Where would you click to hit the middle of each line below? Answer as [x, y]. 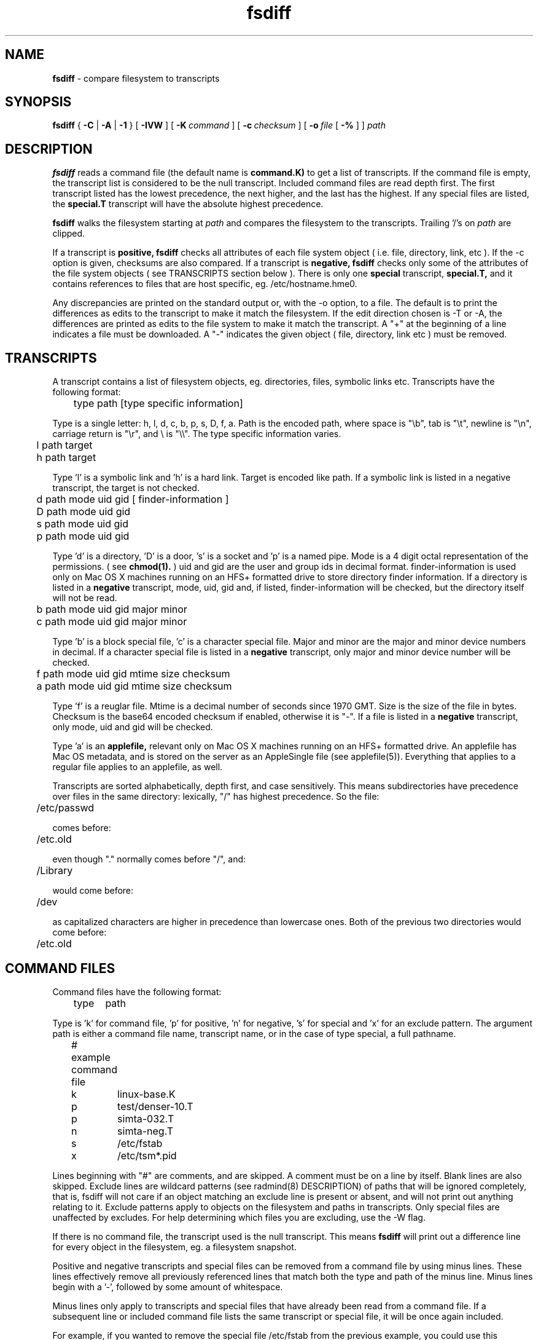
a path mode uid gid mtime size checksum [134, 686]
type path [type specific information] [158, 404]
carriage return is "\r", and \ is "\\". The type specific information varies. [197, 434]
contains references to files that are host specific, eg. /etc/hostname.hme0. [205, 284]
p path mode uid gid [83, 536]
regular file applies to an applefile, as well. [138, 767]
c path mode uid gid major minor [112, 622]
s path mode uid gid [83, 524]
